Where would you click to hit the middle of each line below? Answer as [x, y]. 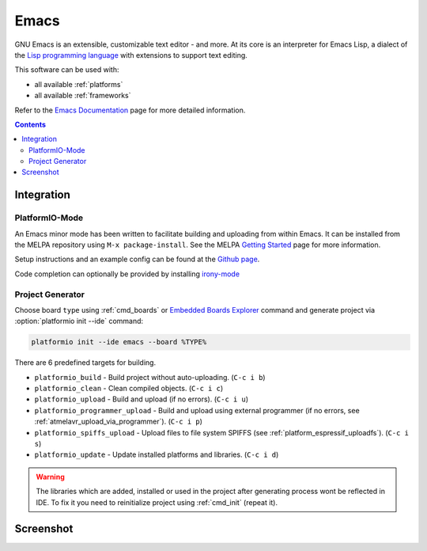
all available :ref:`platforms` [79, 84]
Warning [50, 477]
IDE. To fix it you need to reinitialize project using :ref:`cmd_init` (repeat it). [157, 502]
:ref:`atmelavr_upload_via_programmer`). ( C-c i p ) [119, 422]
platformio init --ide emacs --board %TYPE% [119, 342]
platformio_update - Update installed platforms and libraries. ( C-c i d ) [157, 454]
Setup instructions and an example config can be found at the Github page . [137, 259]
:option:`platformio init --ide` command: [79, 321]
